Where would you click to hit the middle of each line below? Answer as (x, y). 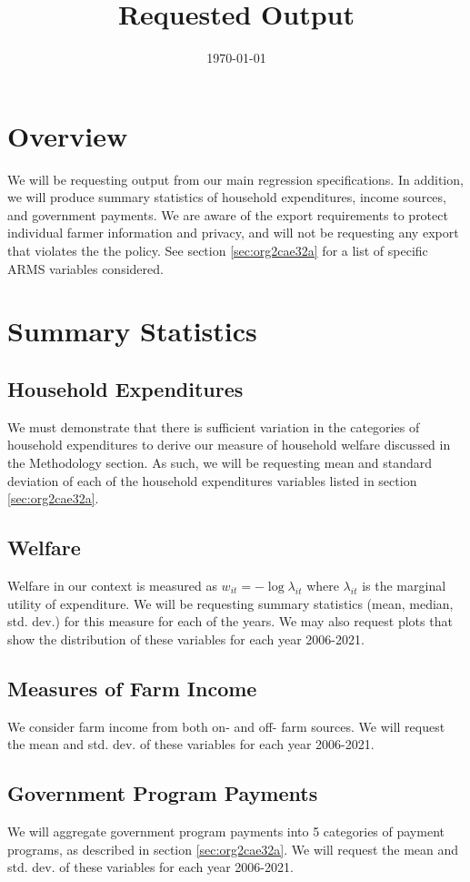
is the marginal (404, 585)
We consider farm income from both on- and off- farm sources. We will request (226, 726)
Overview (68, 135)
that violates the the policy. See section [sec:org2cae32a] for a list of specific (218, 251)
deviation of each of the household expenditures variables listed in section (212, 480)
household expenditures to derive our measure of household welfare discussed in (229, 445)
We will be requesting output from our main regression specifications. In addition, (235, 179)
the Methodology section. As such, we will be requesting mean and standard (220, 462)
